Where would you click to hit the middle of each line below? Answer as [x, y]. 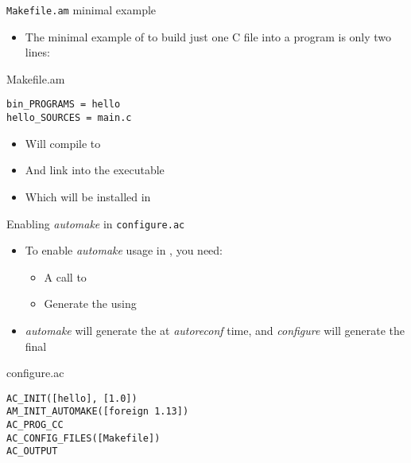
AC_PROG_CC [35, 425]
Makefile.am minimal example [81, 10]
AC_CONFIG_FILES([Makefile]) [83, 438]
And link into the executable [95, 170]
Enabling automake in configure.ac [96, 223]
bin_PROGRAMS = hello [64, 105]
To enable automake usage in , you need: [124, 250]
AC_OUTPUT [32, 451]
